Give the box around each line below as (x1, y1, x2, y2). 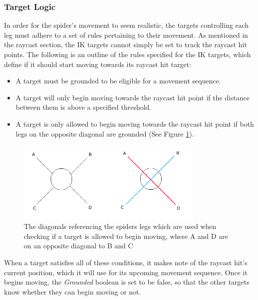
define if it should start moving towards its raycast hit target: (4, 59, 191, 69)
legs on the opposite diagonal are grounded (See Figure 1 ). (15, 128, 194, 139)
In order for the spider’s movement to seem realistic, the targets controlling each (4, 20, 249, 30)
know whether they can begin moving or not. (4, 286, 141, 297)
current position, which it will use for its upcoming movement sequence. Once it (4, 267, 248, 277)
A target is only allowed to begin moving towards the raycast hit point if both (15, 118, 254, 129)
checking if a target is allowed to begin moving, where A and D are (24, 230, 228, 241)
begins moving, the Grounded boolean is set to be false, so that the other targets (4, 277, 250, 287)
